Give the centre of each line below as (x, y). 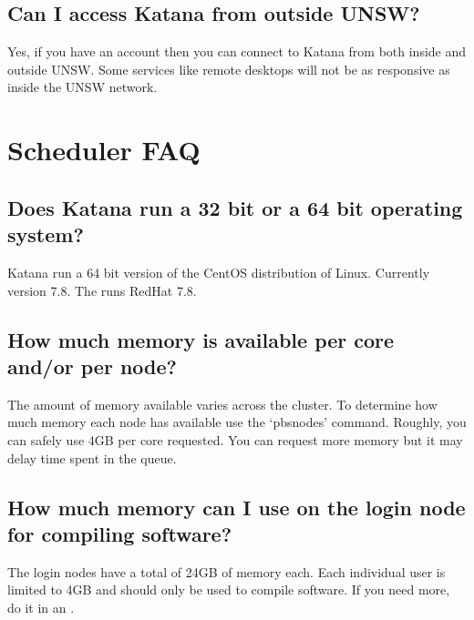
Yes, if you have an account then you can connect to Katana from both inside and (237, 51)
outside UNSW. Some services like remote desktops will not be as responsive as (229, 69)
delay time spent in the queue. (92, 457)
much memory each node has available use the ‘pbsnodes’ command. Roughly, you (237, 422)
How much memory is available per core (201, 339)
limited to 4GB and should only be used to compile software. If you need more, (229, 590)
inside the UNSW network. (82, 87)
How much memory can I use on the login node (237, 507)
